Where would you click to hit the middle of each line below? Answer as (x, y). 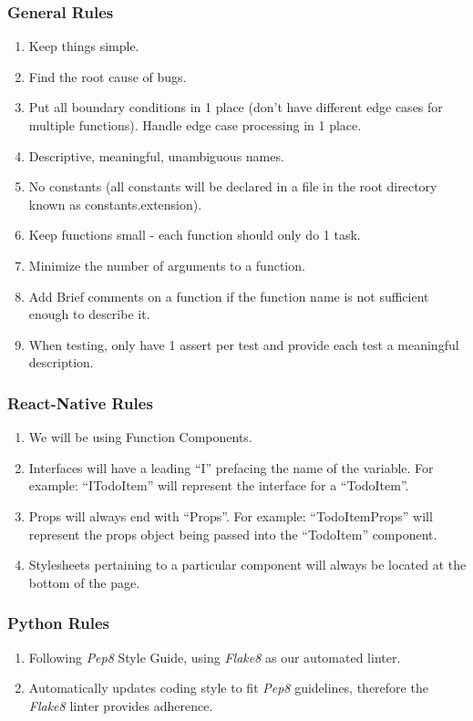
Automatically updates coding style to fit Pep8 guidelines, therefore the (228, 688)
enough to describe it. (89, 314)
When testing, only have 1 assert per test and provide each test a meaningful (244, 344)
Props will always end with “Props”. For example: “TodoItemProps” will (231, 515)
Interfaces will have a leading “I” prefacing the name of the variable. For (231, 467)
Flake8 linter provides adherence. (121, 705)
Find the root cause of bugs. (108, 76)
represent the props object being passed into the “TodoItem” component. (233, 534)
